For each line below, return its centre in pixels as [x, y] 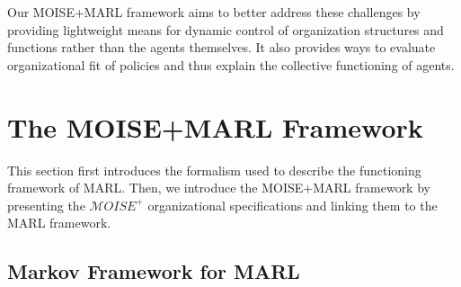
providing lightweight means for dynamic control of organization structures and [226, 29]
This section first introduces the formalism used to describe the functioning [214, 170]
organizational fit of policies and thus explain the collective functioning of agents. [231, 64]
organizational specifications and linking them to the [293, 205]
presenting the [46, 205]
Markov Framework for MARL [154, 271]
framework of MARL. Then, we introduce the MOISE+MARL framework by [219, 188]
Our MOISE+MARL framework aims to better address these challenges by [214, 12]
